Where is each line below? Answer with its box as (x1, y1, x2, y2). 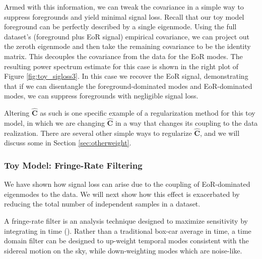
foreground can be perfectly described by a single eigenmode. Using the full (4, 21, 237, 32)
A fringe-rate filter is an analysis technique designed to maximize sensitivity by (4, 215, 248, 226)
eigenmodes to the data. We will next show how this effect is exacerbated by (4, 188, 240, 199)
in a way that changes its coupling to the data (115, 117, 258, 128)
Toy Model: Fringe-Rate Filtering (4, 159, 143, 171)
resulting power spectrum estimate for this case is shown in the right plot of (4, 61, 239, 71)
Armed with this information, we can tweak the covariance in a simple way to (4, 2, 244, 12)
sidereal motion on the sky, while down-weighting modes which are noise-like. (4, 245, 242, 255)
